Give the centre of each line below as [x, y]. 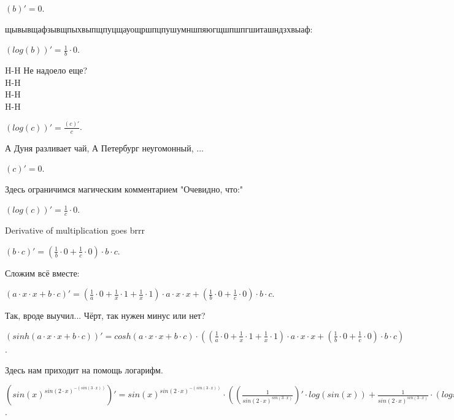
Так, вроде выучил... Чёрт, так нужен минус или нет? [105, 315]
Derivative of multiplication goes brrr [75, 230]
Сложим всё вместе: [42, 273]
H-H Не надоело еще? [46, 70]
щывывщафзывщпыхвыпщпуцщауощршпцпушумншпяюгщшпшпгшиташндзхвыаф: [159, 29]
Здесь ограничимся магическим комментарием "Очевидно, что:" [124, 189]
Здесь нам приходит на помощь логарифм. [84, 369]
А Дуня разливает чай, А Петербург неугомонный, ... [104, 147]
